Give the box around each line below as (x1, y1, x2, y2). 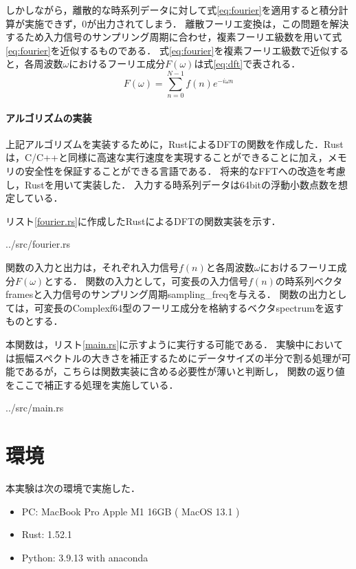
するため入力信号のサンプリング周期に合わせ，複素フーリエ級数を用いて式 (5, 30, 342, 44)
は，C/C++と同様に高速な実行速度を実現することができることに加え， (5, 150, 328, 164)
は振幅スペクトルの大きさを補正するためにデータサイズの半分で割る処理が (5, 350, 342, 365)
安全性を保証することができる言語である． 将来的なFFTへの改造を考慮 (24, 164, 346, 178)
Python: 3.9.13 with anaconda (21, 550, 148, 564)
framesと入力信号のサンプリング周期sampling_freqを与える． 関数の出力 (5, 287, 328, 301)
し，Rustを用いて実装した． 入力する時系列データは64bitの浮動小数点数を (5, 177, 339, 191)
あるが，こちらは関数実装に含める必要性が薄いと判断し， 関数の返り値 (24, 364, 345, 378)
